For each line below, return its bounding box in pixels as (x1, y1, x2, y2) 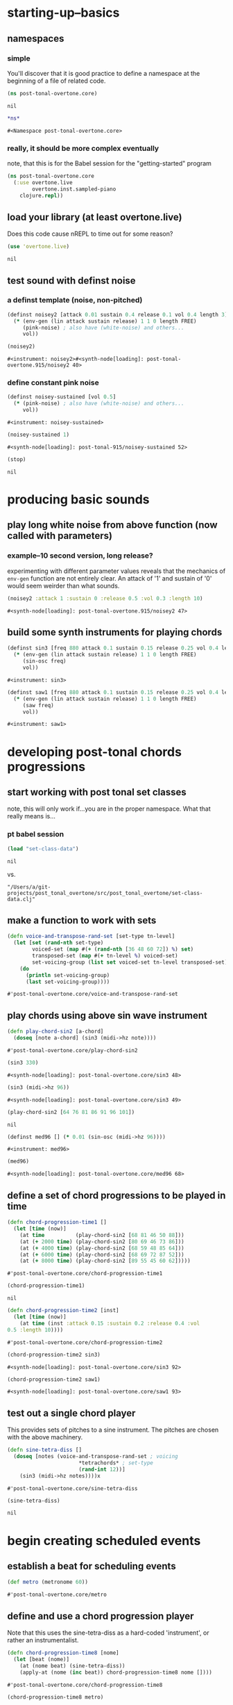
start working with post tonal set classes (7, 786, 187, 798)
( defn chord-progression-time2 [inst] (7, 1307, 119, 1314)
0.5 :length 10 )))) (7, 1326, 64, 1333)
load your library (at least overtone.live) (7, 211, 182, 223)
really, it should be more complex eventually (7, 143, 159, 153)
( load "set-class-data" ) (7, 845, 79, 852)
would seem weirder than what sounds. (7, 581, 120, 590)
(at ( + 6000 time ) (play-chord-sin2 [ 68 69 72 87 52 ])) (19, 1251, 185, 1258)
